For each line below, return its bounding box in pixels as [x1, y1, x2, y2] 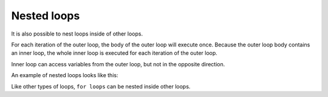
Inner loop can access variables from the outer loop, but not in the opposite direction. [11, 60, 225, 67]
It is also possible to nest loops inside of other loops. [11, 30, 143, 37]
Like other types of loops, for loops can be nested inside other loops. [11, 83, 191, 90]
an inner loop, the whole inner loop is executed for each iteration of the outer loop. [11, 49, 218, 57]
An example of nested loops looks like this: [11, 72, 118, 79]
